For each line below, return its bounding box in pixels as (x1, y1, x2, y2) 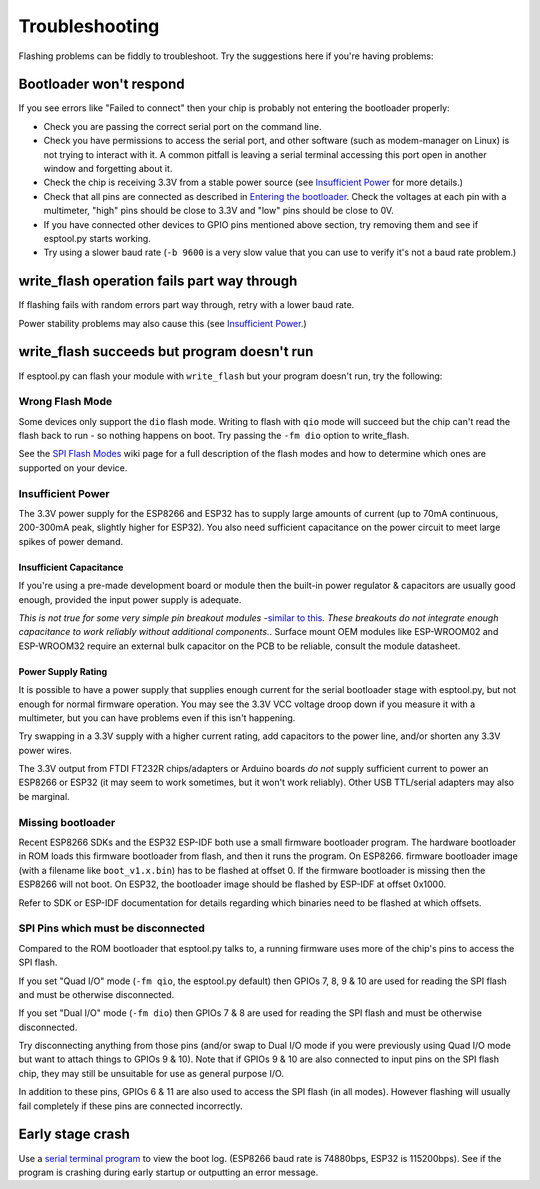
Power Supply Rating (18, 665, 108, 677)
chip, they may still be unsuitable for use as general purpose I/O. (18, 1067, 285, 1079)
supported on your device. (18, 461, 128, 474)
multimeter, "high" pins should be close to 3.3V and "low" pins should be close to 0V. (43, 205, 394, 217)
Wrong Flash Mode (18, 395, 113, 409)
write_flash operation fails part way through (18, 273, 298, 290)
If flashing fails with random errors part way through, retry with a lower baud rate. (18, 299, 355, 311)
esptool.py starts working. (43, 232, 152, 244)
